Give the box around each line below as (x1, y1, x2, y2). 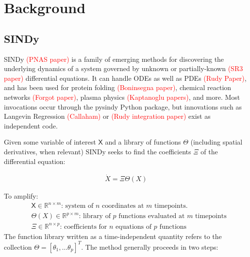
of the (200, 146, 218, 156)
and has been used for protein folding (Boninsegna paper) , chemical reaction (4, 82, 232, 92)
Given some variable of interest (4, 137, 96, 147)
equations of (116, 223, 152, 230)
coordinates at (102, 202, 144, 210)
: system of (61, 202, 94, 210)
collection (4, 241, 32, 252)
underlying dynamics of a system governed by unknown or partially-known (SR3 (4, 63, 243, 73)
